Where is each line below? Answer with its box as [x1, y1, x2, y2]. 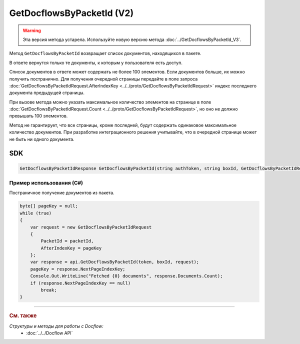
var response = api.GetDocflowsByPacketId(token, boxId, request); [30, 259, 199, 265]
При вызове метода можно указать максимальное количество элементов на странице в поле [9, 99, 211, 105]
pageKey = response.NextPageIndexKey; [30, 266, 125, 272]
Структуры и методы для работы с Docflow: [9, 323, 103, 329]
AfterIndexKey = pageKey [40, 245, 102, 251]
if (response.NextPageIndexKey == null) [30, 280, 131, 286]
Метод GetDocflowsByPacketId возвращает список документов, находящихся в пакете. [9, 50, 202, 56]
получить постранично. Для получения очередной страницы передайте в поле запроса [9, 75, 198, 82]
